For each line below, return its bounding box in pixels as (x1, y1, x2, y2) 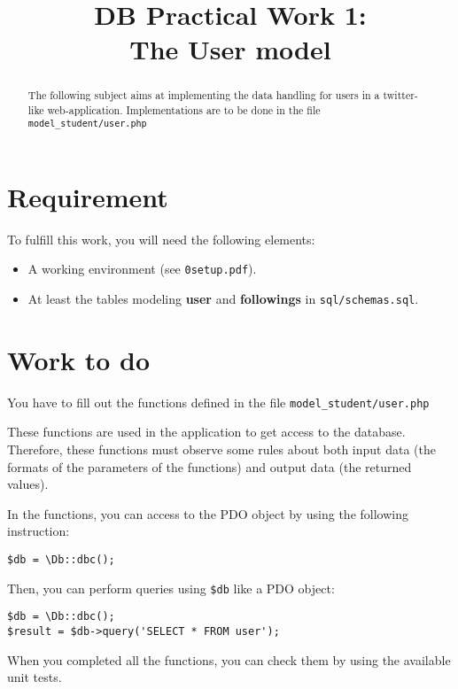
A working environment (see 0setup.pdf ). (27, 259, 257, 278)
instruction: (7, 522, 70, 540)
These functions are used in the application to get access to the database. (7, 422, 406, 441)
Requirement (7, 178, 168, 214)
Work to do (7, 341, 151, 377)
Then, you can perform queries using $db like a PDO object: (7, 578, 335, 597)
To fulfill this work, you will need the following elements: (7, 229, 315, 248)
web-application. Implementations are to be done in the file (47, 103, 321, 118)
